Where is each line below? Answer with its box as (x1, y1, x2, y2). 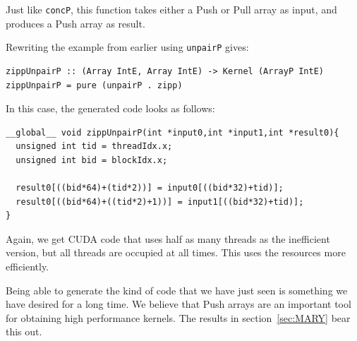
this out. (6, 324, 42, 339)
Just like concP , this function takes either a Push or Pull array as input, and (6, 2, 337, 16)
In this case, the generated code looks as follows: (6, 101, 215, 116)
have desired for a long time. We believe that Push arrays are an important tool (6, 297, 351, 311)
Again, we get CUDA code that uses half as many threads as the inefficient (6, 231, 330, 246)
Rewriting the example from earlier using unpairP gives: (6, 40, 249, 54)
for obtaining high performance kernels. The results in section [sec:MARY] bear (6, 310, 351, 325)
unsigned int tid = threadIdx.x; (16, 141, 173, 152)
